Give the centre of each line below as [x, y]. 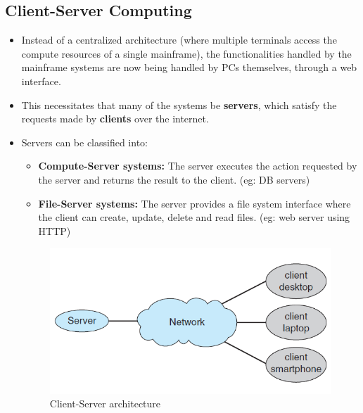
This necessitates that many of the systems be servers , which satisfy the [179, 104]
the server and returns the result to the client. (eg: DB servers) [174, 179]
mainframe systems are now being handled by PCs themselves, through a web [189, 67]
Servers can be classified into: [84, 142]
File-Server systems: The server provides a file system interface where [195, 203]
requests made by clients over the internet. [115, 119]
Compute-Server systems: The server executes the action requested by [198, 166]
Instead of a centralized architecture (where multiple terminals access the [179, 40]
